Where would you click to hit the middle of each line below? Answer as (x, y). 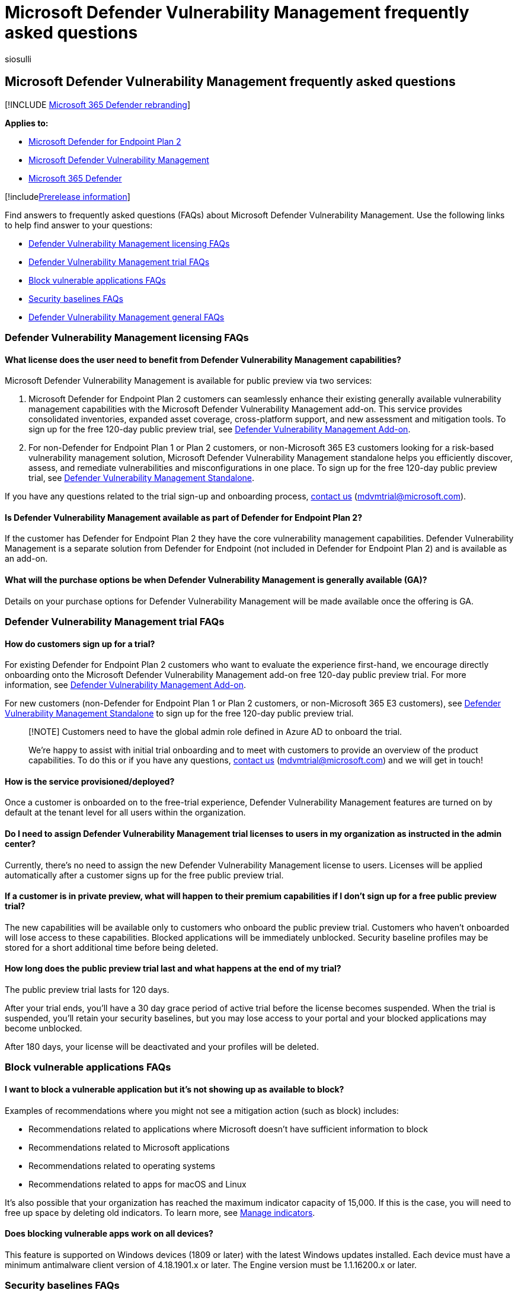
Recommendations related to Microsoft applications (129, 1147)
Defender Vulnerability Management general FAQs (127, 317)
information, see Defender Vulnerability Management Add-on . (125, 685)
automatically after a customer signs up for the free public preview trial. (144, 875)
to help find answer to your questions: (79, 225)
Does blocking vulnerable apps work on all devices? (109, 1234)
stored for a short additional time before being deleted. (112, 947)
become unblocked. (44, 1028)
